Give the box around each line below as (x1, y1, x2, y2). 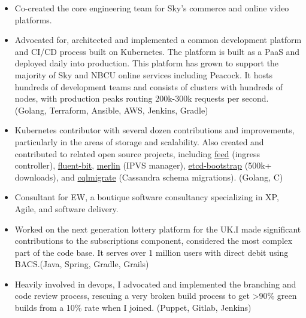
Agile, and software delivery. (14, 202, 119, 215)
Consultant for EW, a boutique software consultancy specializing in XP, (14, 191, 279, 203)
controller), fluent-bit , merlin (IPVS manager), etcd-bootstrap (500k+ (14, 159, 272, 172)
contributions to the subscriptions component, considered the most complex (14, 234, 293, 247)
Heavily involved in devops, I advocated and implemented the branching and (14, 277, 296, 290)
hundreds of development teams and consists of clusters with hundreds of (14, 80, 283, 93)
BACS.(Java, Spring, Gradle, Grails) (14, 258, 149, 270)
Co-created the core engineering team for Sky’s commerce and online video (14, 2, 289, 14)
